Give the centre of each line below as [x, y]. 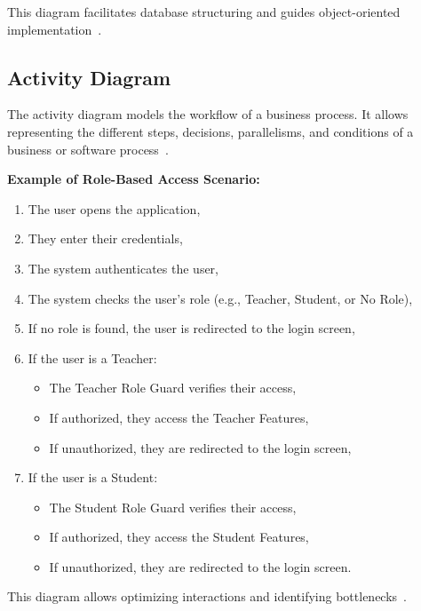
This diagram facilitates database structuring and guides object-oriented [204, 12]
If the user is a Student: [93, 477]
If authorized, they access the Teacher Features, [179, 417]
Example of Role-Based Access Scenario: [134, 179]
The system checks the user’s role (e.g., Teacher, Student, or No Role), [220, 298]
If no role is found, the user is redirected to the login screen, [191, 328]
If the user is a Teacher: [92, 357]
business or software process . [88, 149]
